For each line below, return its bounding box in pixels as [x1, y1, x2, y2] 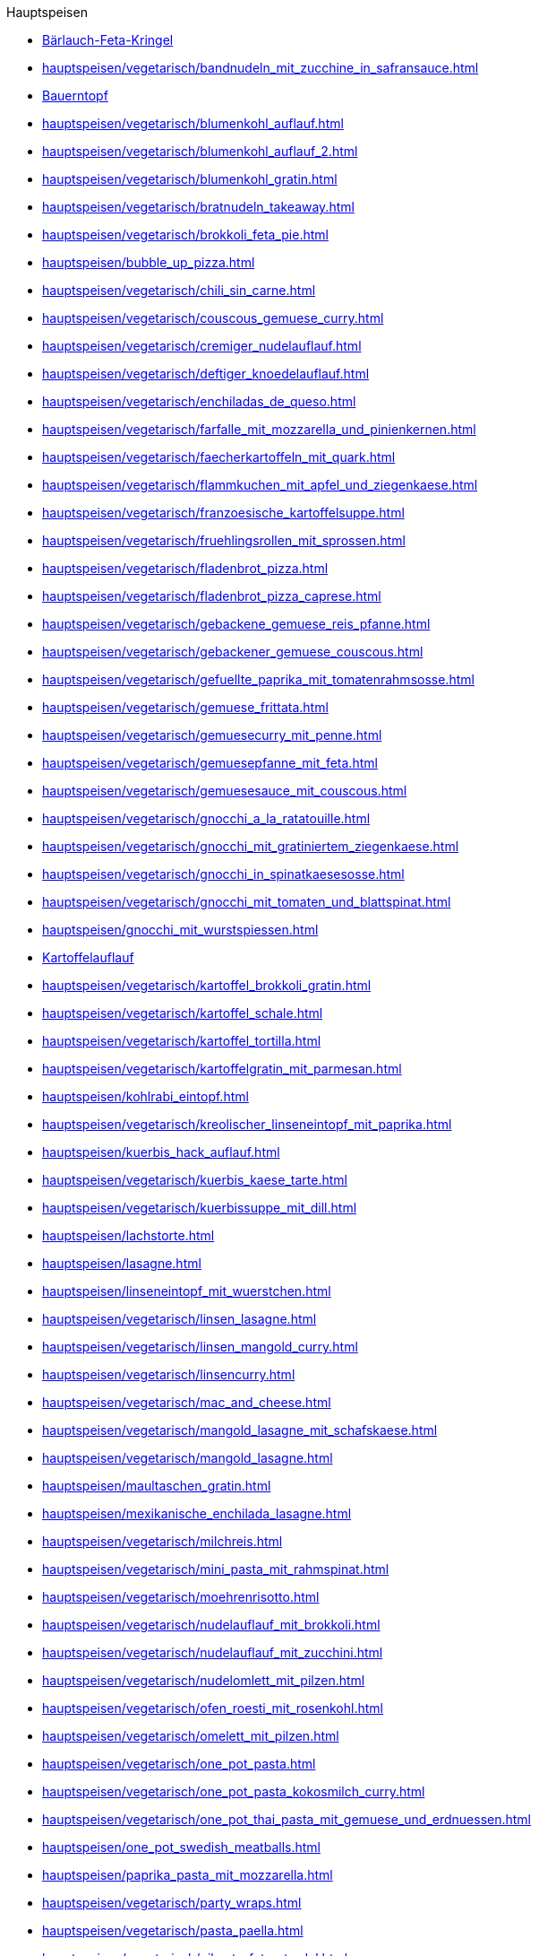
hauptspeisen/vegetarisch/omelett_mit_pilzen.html [42, 1728, 339, 1743]
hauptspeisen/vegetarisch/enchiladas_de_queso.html [42, 394, 356, 409]
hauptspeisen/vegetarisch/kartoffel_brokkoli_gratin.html [42, 978, 372, 993]
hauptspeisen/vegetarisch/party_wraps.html [42, 1895, 302, 1910]
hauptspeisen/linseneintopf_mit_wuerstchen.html [42, 1283, 331, 1299]
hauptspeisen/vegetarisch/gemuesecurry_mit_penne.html [42, 727, 382, 743]
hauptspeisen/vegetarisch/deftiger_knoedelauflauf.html [42, 366, 370, 381]
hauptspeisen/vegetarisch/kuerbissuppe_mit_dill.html [42, 1200, 357, 1215]
